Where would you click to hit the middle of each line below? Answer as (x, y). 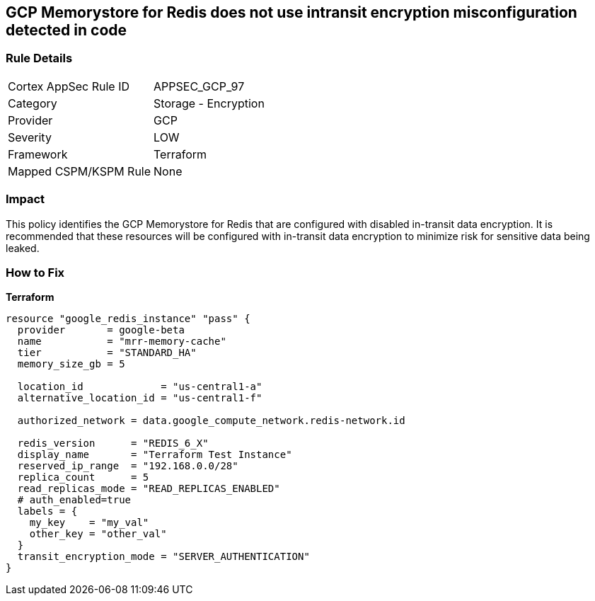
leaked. (23, 248)
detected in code (67, 30)
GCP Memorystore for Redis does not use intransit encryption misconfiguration (291, 12)
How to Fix (35, 272)
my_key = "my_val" (89, 523)
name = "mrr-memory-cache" (122, 342)
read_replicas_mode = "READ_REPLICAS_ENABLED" (149, 489)
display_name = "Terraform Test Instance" (155, 455)
